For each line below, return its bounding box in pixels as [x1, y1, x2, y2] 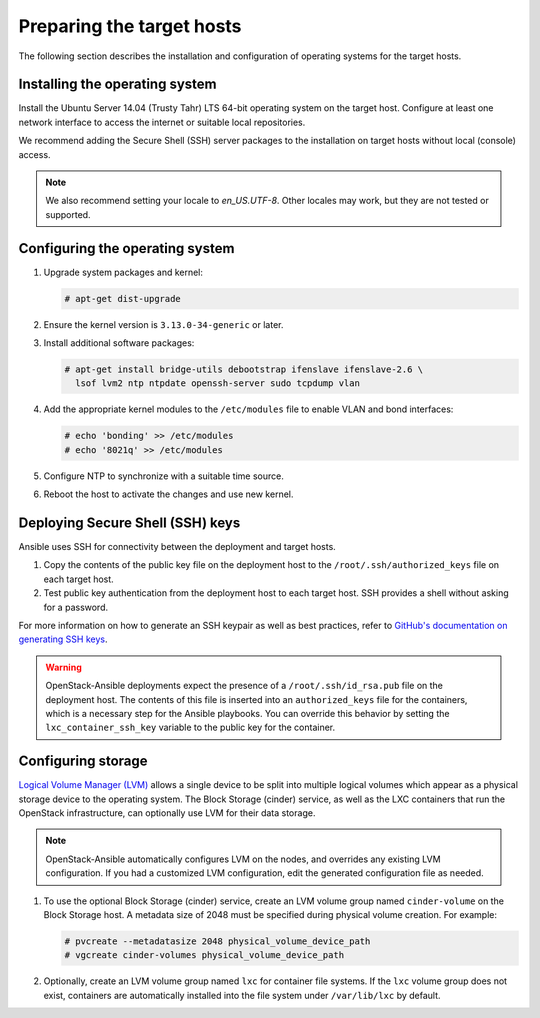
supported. [45, 208, 91, 220]
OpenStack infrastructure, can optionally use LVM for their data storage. [18, 807, 316, 819]
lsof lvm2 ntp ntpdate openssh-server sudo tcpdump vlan [75, 378, 360, 389]
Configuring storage [18, 753, 149, 770]
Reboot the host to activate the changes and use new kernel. [43, 488, 294, 500]
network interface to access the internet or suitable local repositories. [18, 116, 306, 128]
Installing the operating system [18, 76, 217, 93]
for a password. [43, 601, 109, 613]
